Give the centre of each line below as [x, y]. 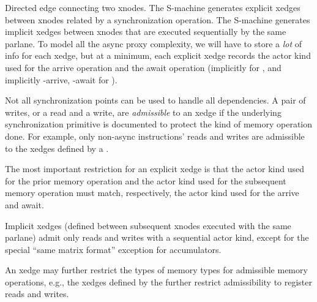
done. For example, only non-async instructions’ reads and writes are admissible [155, 136]
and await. [24, 204]
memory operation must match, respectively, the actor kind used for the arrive [152, 193]
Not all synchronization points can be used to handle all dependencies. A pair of [155, 100]
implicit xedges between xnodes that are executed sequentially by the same [146, 32]
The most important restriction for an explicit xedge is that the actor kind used [155, 169]
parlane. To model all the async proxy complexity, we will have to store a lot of [154, 43]
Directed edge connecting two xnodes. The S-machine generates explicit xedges [153, 7]
